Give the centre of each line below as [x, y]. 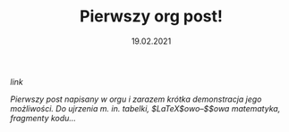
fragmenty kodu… [43, 118]
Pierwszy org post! [151, 16]
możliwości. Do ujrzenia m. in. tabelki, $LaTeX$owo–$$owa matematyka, [145, 108]
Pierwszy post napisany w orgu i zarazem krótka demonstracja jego [136, 99]
